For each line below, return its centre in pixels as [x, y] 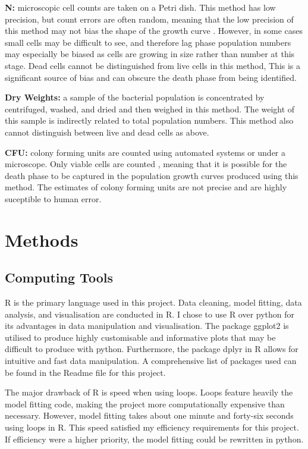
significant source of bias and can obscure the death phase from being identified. [151, 77]
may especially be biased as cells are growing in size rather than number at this [150, 54]
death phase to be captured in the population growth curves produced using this [152, 175]
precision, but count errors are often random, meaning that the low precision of [149, 19]
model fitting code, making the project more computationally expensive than [145, 404]
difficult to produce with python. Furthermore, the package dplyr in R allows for [152, 349]
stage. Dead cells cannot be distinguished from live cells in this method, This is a [153, 65]
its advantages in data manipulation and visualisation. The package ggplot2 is [147, 326]
